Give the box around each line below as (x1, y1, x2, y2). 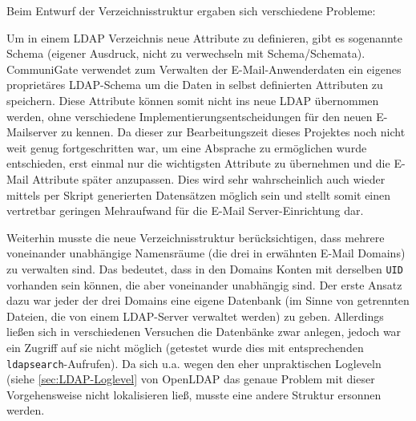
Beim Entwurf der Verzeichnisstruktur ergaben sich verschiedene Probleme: (6, 2, 376, 18)
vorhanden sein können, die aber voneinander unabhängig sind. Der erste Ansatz (6, 276, 402, 293)
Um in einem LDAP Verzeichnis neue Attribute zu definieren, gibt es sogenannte (6, 29, 403, 46)
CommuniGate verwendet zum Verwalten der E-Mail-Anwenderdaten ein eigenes (6, 60, 402, 77)
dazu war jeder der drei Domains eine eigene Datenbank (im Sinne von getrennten (6, 292, 410, 309)
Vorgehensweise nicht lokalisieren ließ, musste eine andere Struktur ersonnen (6, 386, 382, 403)
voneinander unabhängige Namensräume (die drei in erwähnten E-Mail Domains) (6, 245, 406, 261)
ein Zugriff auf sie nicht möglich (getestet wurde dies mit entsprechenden (6, 338, 364, 355)
